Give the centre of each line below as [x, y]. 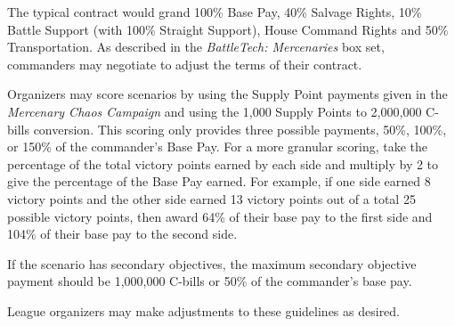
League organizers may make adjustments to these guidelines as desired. [204, 310]
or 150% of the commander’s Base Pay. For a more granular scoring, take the [217, 147]
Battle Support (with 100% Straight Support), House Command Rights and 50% [228, 29]
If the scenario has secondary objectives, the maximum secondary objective [212, 263]
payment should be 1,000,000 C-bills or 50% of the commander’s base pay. [210, 281]
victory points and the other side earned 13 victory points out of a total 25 [211, 198]
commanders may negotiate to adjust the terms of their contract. [185, 64]
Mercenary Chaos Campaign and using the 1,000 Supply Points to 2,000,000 [215, 111]
